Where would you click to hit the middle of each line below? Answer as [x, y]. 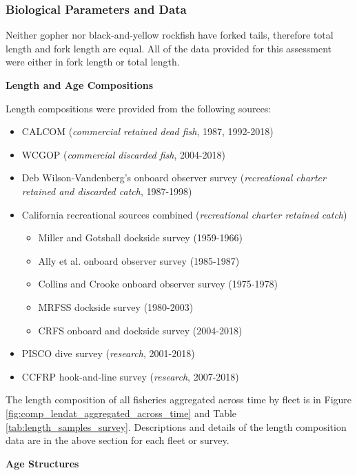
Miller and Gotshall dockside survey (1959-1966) [140, 238]
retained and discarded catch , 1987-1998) [107, 191]
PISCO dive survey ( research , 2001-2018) [108, 353]
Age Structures [42, 463]
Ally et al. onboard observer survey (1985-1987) [139, 260]
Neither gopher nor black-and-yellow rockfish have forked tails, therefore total [170, 35]
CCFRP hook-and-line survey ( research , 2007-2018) [130, 376]
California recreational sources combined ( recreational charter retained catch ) [184, 214]
